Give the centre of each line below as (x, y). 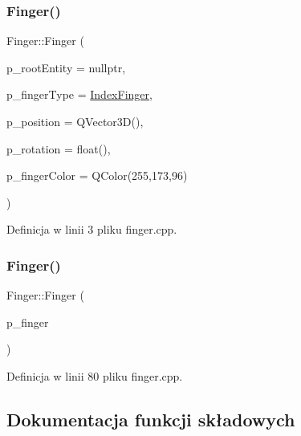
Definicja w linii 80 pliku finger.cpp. (95, 375)
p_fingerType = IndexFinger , (79, 94)
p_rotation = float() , (59, 148)
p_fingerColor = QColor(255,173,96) (97, 175)
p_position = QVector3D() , (75, 121)
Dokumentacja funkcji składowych (151, 419)
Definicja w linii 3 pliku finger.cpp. (92, 229)
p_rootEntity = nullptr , (66, 67)
